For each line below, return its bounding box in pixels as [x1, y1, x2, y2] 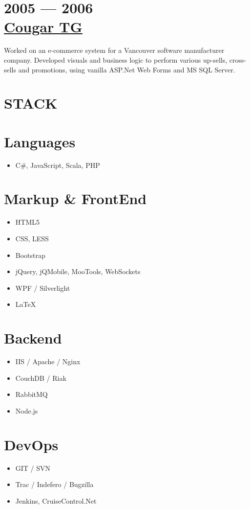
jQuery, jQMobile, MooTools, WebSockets [15, 266, 141, 277]
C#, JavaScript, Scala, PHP [15, 160, 100, 170]
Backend [4, 328, 62, 348]
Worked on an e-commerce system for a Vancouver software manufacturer [4, 45, 225, 55]
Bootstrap [15, 250, 45, 260]
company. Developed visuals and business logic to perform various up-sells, [4, 54, 228, 65]
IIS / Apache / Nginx [15, 356, 81, 366]
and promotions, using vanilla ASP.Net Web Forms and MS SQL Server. [18, 64, 235, 74]
